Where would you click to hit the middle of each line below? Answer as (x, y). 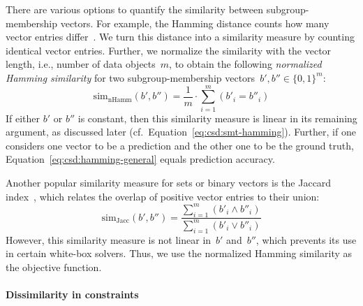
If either (23, 118)
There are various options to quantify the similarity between (135, 9)
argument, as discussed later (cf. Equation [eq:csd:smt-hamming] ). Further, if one (181, 132)
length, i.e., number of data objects (81, 64)
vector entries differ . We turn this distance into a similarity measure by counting (180, 37)
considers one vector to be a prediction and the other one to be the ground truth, (180, 145)
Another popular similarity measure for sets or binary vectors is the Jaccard (169, 183)
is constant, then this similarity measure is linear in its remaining (217, 118)
